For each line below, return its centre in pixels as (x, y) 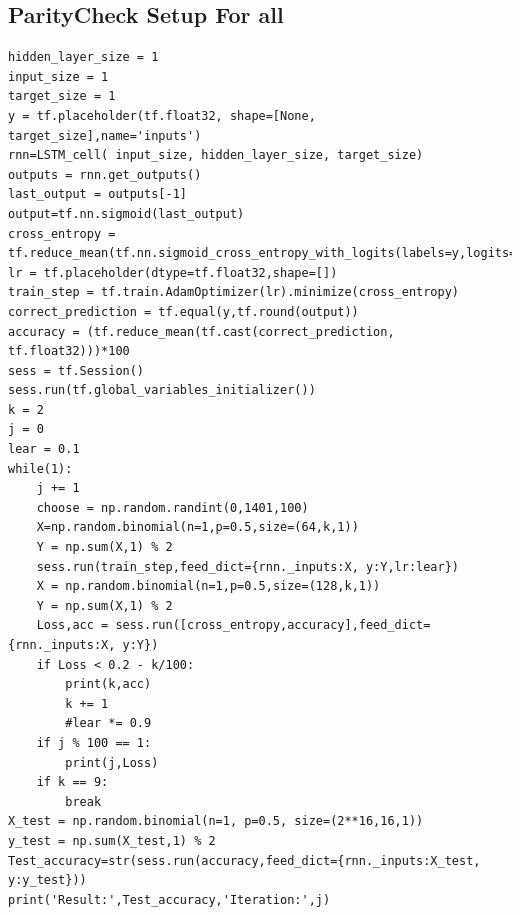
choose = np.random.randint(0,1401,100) (172, 507)
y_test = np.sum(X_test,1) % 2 (112, 840)
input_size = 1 (58, 76)
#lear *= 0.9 (108, 723)
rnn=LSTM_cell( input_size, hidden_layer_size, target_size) (216, 155)
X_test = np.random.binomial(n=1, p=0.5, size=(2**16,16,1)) (216, 821)
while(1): (40, 468)
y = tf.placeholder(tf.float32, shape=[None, (162, 115)
